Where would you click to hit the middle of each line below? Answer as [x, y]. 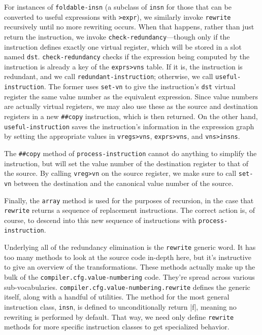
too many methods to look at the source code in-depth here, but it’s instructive [128, 257]
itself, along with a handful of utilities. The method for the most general [117, 297]
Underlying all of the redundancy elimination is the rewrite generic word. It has [130, 247]
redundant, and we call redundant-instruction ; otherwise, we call [109, 76]
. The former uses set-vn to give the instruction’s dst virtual [140, 86]
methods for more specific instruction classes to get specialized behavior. [117, 327]
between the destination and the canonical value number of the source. [123, 183]
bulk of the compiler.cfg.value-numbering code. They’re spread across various [129, 276]
